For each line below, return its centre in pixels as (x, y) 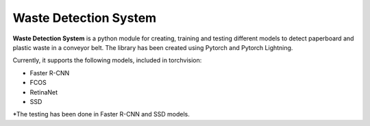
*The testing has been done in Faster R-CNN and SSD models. (101, 114)
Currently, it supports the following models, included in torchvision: (107, 60)
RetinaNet (44, 92)
